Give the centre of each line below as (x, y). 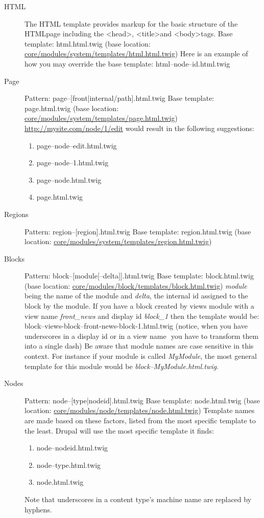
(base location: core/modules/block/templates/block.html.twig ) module (136, 285)
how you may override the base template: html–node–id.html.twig (127, 63)
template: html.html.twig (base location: (88, 43)
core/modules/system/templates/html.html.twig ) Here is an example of (136, 53)
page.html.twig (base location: (72, 108)
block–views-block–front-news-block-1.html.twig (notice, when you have (136, 326)
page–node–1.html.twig (73, 163)
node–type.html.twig (69, 465)
